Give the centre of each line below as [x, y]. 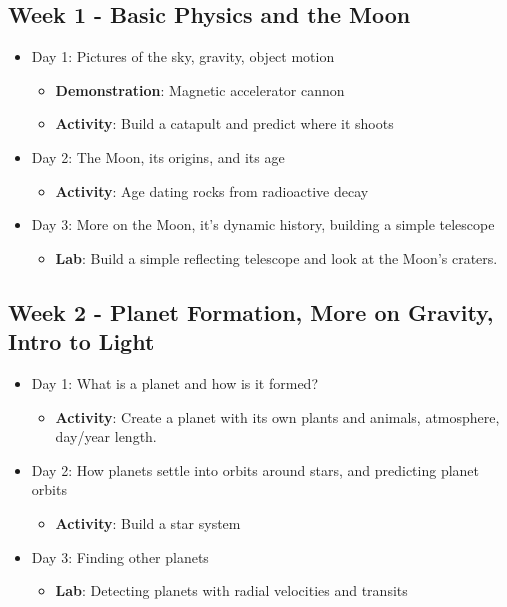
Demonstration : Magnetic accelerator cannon [200, 89]
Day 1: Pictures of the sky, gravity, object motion [183, 56]
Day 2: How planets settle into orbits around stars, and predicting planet [255, 469]
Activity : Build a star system [148, 522]
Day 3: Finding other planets [120, 556]
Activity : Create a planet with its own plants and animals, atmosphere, [277, 416]
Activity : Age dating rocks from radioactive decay [212, 190]
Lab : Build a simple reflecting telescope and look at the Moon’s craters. [276, 257]
